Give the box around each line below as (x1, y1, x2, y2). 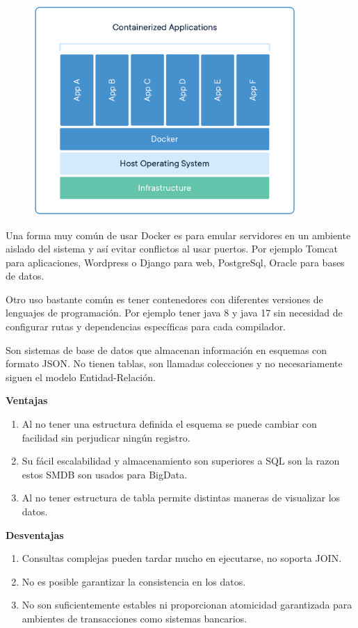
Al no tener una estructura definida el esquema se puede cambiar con (22, 417, 317, 431)
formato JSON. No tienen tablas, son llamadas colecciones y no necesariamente (6, 356, 343, 371)
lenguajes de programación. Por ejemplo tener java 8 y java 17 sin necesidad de (6, 305, 343, 320)
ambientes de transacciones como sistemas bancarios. (22, 611, 247, 625)
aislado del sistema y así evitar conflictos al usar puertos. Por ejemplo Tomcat (6, 241, 339, 256)
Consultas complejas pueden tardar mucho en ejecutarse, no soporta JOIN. (22, 551, 342, 565)
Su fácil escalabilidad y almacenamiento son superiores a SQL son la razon (22, 453, 340, 468)
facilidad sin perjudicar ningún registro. (22, 430, 190, 444)
